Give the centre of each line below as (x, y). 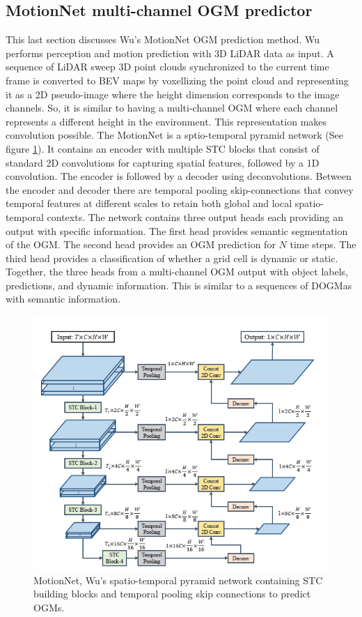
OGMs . (49, 608)
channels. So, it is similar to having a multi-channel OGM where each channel (172, 108)
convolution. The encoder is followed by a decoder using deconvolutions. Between (179, 176)
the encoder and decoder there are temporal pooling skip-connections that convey (180, 189)
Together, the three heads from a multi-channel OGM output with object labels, (177, 272)
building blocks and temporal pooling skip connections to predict (172, 594)
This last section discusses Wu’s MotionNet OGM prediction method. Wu (163, 39)
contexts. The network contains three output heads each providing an (195, 216)
